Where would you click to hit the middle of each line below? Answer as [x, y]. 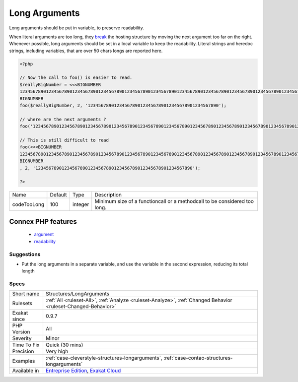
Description [108, 195]
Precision [23, 351]
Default [58, 195]
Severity [22, 338]
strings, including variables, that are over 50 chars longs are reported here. [86, 51]
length [28, 271]
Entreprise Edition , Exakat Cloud [83, 371]
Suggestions [25, 254]
